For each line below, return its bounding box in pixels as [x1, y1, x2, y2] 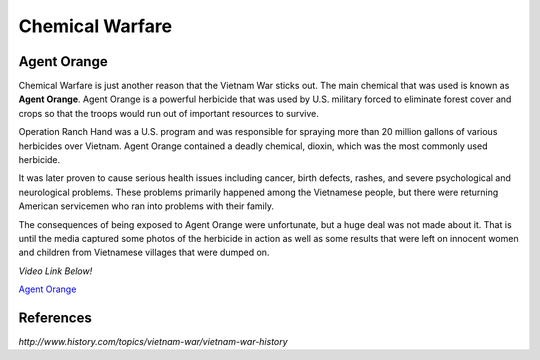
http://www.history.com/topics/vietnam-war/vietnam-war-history [18, 336, 289, 348]
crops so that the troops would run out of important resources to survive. [18, 107, 319, 119]
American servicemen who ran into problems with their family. [18, 200, 275, 212]
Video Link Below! [18, 265, 93, 277]
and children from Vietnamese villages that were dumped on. [18, 246, 270, 259]
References [18, 309, 92, 326]
